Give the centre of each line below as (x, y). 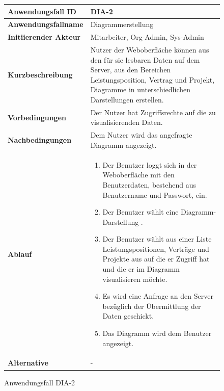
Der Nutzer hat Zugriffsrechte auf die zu (153, 112)
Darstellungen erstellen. (127, 99)
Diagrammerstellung (122, 24)
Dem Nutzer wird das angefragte (141, 135)
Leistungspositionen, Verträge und (156, 249)
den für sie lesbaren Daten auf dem (145, 59)
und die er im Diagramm (141, 269)
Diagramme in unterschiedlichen (141, 89)
